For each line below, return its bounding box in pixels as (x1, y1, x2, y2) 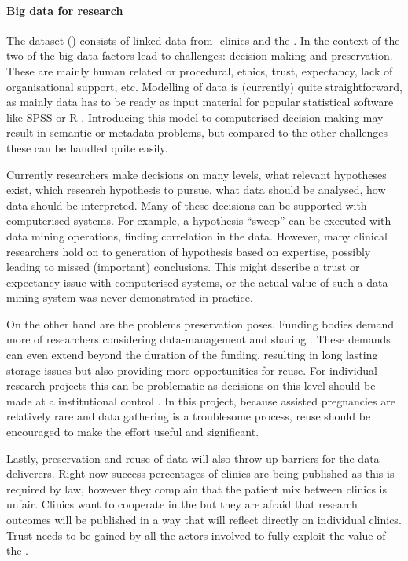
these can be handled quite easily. (6, 139, 168, 156)
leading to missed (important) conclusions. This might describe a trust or (6, 258, 360, 275)
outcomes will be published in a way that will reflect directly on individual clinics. (6, 511, 402, 528)
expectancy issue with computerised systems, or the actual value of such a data (6, 273, 388, 290)
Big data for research (6, 2, 123, 18)
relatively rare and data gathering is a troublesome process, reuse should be (6, 408, 371, 424)
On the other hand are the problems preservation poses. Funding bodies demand (6, 315, 395, 332)
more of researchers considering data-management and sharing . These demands (6, 331, 391, 347)
